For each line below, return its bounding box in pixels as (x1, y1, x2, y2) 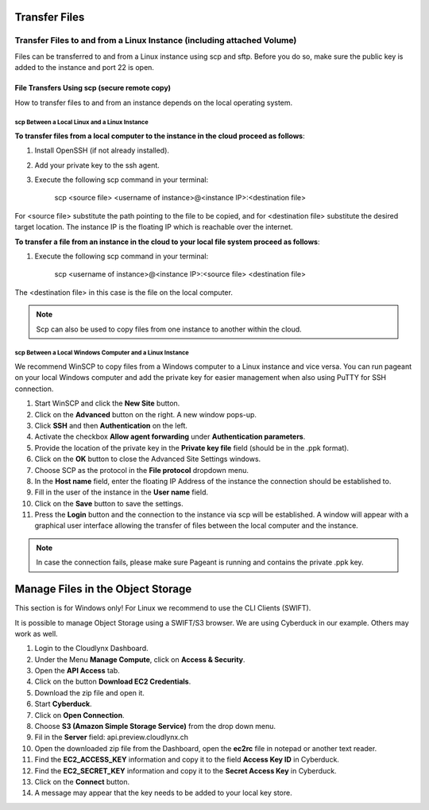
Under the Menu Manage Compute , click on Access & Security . (34, 654, 245, 664)
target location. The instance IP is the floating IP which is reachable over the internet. (14, 223, 293, 232)
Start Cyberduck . (34, 700, 92, 709)
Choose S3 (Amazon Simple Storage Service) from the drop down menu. (34, 722, 276, 731)
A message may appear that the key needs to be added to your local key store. (34, 788, 293, 798)
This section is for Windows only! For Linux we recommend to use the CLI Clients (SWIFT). (14, 603, 311, 613)
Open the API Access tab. (34, 666, 121, 676)
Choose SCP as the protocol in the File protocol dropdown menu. (34, 465, 249, 475)
